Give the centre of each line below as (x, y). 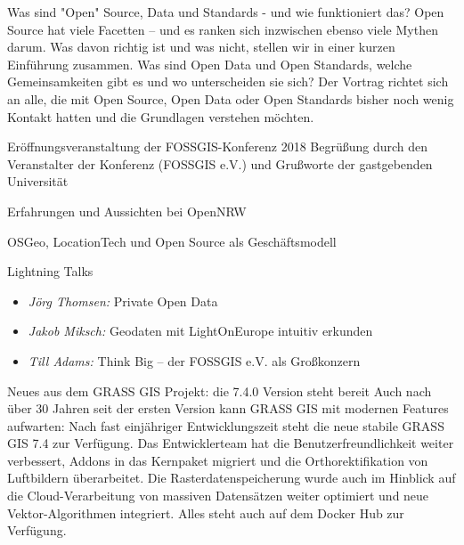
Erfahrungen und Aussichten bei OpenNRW (127, 211)
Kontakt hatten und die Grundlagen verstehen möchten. (161, 116)
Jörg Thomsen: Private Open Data (123, 301)
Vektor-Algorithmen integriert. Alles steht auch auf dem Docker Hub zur (206, 512)
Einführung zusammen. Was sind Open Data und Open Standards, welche (210, 64)
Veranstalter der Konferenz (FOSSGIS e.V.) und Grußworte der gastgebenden (220, 163)
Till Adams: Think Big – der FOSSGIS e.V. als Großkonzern (194, 360)
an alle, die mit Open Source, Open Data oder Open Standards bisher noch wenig (231, 98)
